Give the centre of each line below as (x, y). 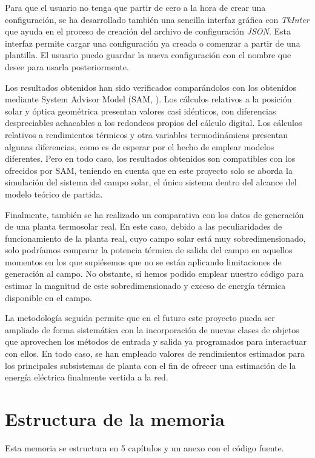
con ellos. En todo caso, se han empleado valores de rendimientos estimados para (155, 353)
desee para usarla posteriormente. (67, 66)
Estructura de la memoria (115, 419)
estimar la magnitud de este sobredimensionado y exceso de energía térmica (145, 286)
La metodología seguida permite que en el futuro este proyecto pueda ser (140, 318)
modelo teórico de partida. (54, 194)
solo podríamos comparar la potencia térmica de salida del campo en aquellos (149, 250)
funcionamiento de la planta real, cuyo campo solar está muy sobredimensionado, (155, 238)
